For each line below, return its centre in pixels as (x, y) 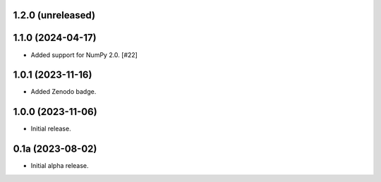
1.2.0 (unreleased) (54, 15)
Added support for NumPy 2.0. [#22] (84, 55)
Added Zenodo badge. (64, 92)
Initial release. (51, 129)
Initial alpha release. (60, 166)
